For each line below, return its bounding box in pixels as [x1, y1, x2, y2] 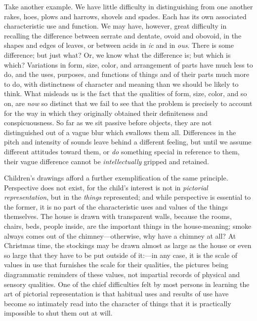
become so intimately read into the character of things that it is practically [4, 298, 231, 308]
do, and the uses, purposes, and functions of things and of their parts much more [4, 69, 250, 79]
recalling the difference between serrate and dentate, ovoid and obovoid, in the [4, 30, 242, 40]
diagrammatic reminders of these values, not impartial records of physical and [4, 269, 240, 280]
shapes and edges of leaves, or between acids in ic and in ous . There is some [4, 40, 234, 50]
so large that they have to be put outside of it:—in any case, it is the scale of [4, 250, 238, 260]
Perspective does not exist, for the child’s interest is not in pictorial [4, 182, 208, 192]
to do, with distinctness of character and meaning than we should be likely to [4, 78, 239, 89]
